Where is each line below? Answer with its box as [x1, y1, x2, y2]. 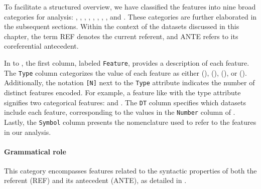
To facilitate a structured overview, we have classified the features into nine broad [4, 2, 256, 12]
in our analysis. [4, 126, 51, 137]
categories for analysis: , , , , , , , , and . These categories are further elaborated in [4, 11, 257, 22]
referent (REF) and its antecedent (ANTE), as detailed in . [4, 175, 187, 185]
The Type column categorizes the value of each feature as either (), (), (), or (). [4, 67, 247, 78]
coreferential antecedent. [4, 41, 79, 51]
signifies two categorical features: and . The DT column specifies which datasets [4, 97, 246, 107]
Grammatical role [4, 146, 66, 156]
